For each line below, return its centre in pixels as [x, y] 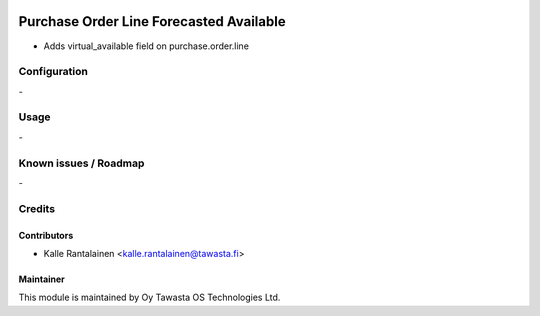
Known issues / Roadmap [81, 163]
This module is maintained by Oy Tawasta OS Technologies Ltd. [149, 297]
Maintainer [41, 279]
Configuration [53, 72]
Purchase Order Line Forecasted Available [152, 21]
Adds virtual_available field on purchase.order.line [146, 46]
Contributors [46, 235]
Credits [36, 208]
